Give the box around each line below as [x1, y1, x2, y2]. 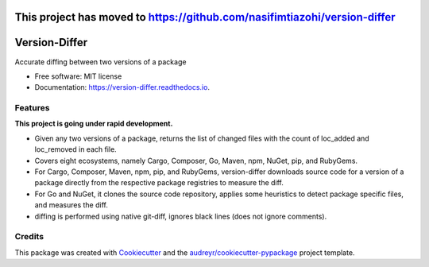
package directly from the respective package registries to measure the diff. [34, 178, 284, 188]
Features [14, 103, 50, 114]
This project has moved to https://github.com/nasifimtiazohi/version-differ [14, 10, 396, 24]
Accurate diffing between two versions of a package [14, 56, 187, 67]
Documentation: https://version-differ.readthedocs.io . [34, 83, 211, 92]
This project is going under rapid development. [14, 119, 173, 129]
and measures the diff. [34, 200, 109, 210]
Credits [14, 231, 44, 242]
